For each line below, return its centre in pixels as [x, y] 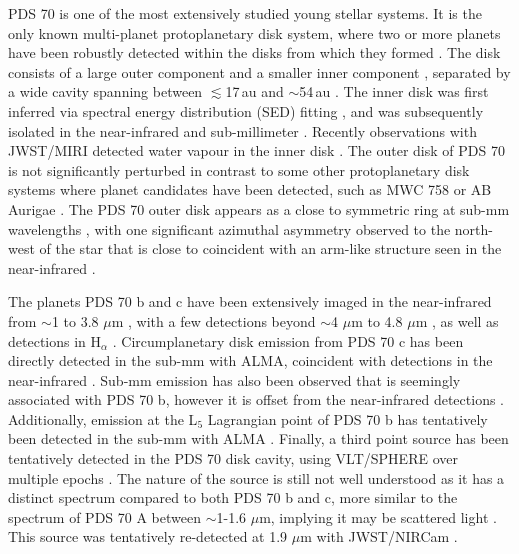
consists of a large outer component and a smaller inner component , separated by [259, 71]
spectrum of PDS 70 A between [104, 516]
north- [473, 228]
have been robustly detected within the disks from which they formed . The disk [254, 52]
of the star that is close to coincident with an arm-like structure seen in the [270, 248]
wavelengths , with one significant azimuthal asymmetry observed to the [229, 228]
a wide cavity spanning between [105, 91]
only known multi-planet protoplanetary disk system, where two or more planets [254, 32]
